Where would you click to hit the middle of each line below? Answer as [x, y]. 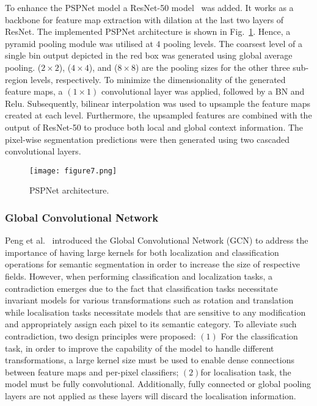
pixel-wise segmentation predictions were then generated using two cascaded [147, 139]
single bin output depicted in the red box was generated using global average [149, 55]
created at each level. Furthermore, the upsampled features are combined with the [158, 115]
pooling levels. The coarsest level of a [233, 43]
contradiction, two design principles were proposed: [100, 335]
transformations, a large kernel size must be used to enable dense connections [150, 360]
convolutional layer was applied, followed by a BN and [203, 91]
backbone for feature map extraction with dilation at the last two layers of [144, 19]
